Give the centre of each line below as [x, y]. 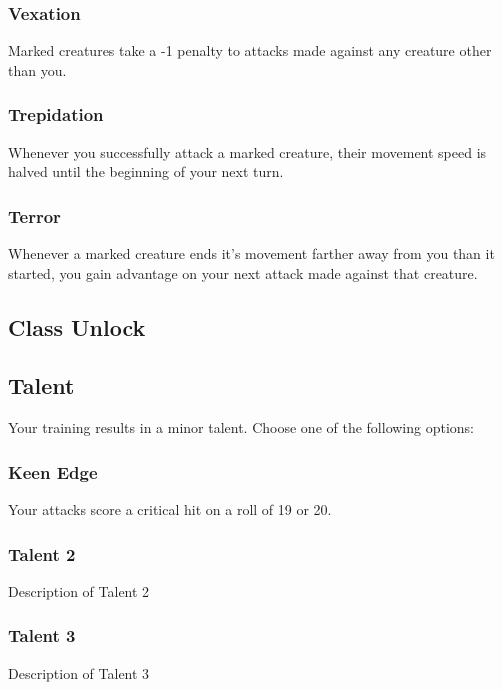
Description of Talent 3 [79, 672]
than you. [37, 69]
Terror [34, 215]
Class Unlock [77, 326]
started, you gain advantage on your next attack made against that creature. [243, 272]
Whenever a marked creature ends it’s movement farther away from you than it [251, 253]
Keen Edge [53, 471]
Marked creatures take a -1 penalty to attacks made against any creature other [250, 50]
